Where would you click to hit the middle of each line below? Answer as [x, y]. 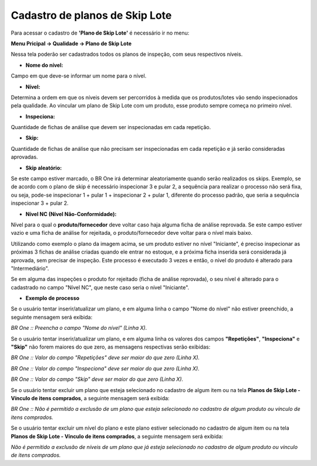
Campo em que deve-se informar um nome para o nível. [79, 76]
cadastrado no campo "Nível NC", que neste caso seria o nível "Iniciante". [100, 287]
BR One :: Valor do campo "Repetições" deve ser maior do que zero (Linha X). [105, 357]
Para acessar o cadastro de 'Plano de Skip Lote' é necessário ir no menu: [100, 33]
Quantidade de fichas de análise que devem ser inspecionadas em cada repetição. [111, 127]
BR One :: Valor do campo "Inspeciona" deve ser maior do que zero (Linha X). [105, 368]
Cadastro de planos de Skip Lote [91, 15]
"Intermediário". [30, 268]
